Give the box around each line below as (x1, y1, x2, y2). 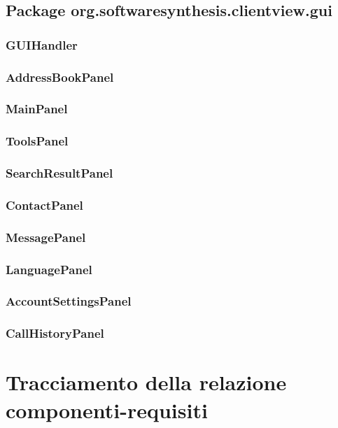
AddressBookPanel (6, 68, 114, 85)
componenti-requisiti (6, 395, 208, 424)
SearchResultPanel (6, 164, 113, 182)
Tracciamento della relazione (6, 368, 287, 397)
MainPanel (6, 100, 68, 117)
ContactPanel (6, 196, 83, 213)
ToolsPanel (6, 132, 69, 150)
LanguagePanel (6, 260, 92, 278)
